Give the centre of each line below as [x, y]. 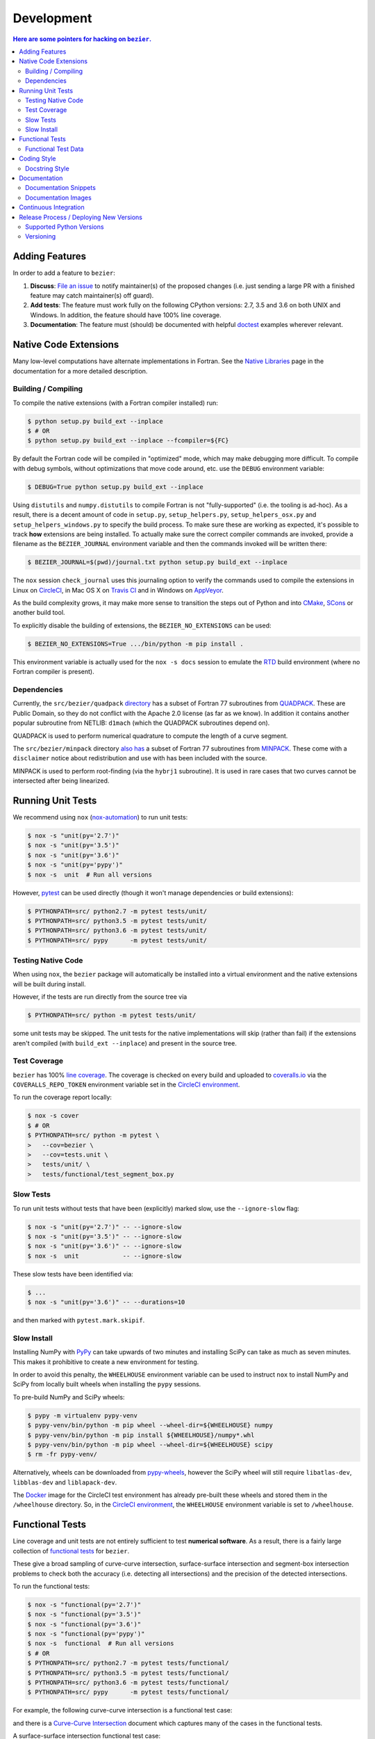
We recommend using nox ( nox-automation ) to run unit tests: [100, 817]
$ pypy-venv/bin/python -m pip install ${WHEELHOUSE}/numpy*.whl [141, 1435]
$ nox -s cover [53, 1116]
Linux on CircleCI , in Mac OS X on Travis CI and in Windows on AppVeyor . [118, 590]
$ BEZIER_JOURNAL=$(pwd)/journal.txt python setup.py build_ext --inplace [158, 562]
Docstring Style [47, 168]
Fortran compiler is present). [53, 672]
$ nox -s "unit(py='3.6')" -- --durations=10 [106, 1302]
